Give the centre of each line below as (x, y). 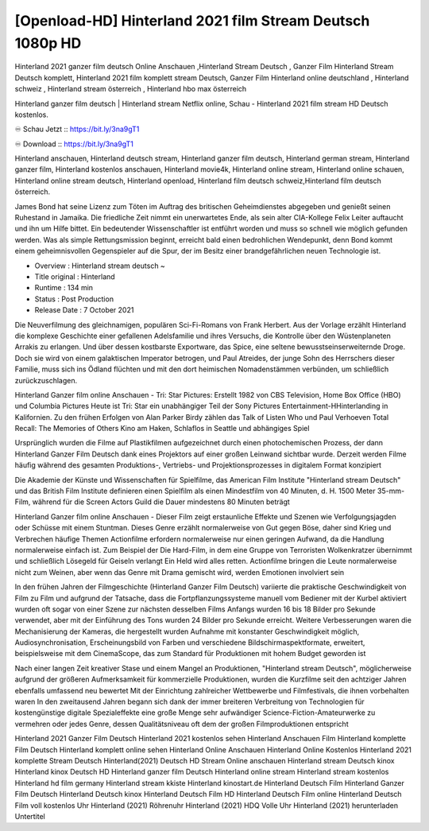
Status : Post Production (74, 299)
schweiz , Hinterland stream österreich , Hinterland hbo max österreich (131, 89)
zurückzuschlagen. (46, 380)
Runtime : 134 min (64, 288)
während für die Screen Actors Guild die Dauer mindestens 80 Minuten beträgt (161, 502)
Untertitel (30, 816)
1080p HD (48, 43)
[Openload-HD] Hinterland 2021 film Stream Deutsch (192, 21)
